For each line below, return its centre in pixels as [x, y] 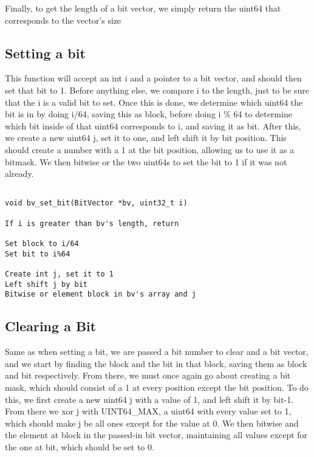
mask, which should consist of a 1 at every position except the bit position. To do [157, 387]
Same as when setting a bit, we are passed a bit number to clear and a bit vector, [157, 352]
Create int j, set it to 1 [59, 274]
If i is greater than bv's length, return [92, 223]
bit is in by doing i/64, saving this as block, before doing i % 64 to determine [148, 114]
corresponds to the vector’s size [63, 20]
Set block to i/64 [42, 244]
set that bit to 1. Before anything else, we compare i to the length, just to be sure [157, 90]
